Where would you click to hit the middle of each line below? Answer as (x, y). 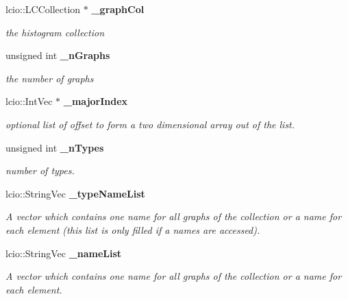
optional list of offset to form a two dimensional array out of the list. (150, 124)
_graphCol (118, 9)
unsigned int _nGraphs (58, 55)
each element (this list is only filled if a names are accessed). (133, 229)
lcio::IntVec (29, 101)
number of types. (40, 170)
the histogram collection (55, 32)
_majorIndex (96, 101)
